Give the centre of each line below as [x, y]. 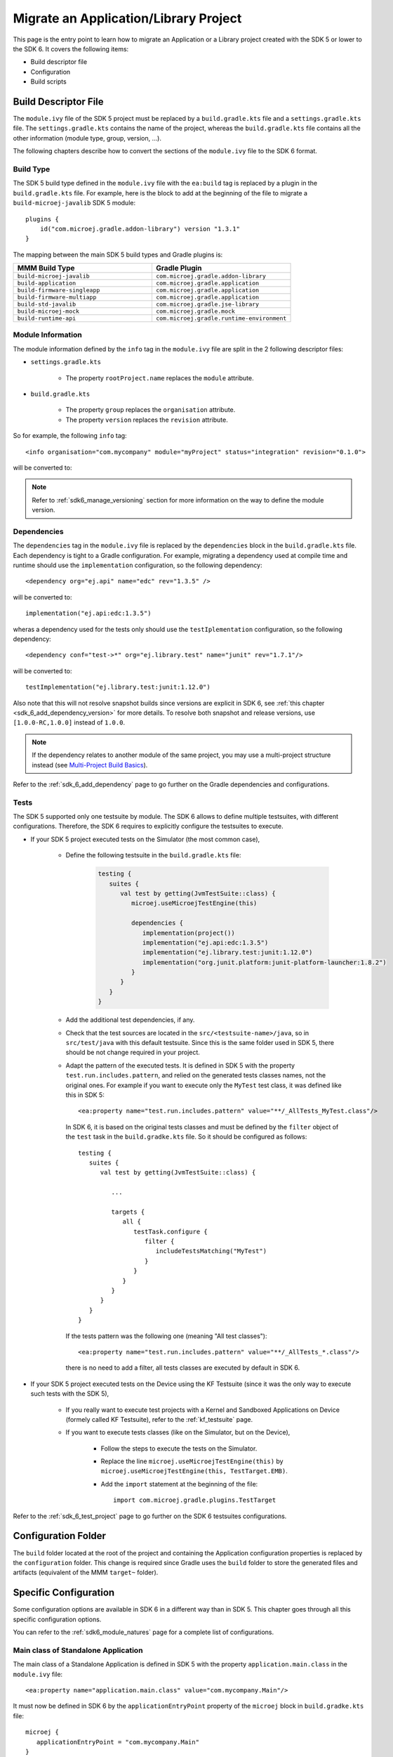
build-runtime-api [47, 319]
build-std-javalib [47, 305]
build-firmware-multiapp [57, 298]
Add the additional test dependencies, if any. [130, 1020]
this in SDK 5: [85, 1095]
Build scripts [48, 82]
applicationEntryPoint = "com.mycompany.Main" [118, 1742]
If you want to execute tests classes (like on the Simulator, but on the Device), [178, 1432]
